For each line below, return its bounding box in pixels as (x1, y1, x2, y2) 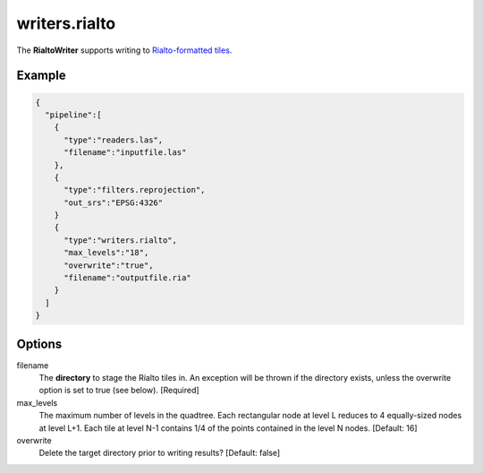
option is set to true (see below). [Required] (38, 385, 200, 396)
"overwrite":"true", (64, 260, 154, 271)
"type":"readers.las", (64, 134, 164, 145)
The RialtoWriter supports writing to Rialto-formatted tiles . (16, 45, 233, 56)
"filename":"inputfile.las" (64, 148, 187, 158)
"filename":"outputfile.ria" (64, 273, 191, 283)
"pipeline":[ (45, 109, 102, 120)
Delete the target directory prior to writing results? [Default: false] (38, 448, 281, 459)
